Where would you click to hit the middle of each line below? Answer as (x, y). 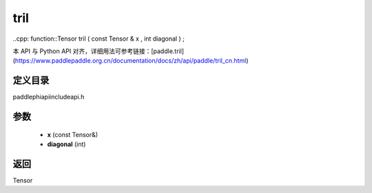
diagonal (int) (66, 144)
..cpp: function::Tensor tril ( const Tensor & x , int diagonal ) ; (99, 39)
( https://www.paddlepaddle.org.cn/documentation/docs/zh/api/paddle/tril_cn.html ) (131, 61)
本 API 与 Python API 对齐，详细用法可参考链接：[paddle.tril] (99, 51)
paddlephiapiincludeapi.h (49, 97)
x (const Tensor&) (73, 134)
